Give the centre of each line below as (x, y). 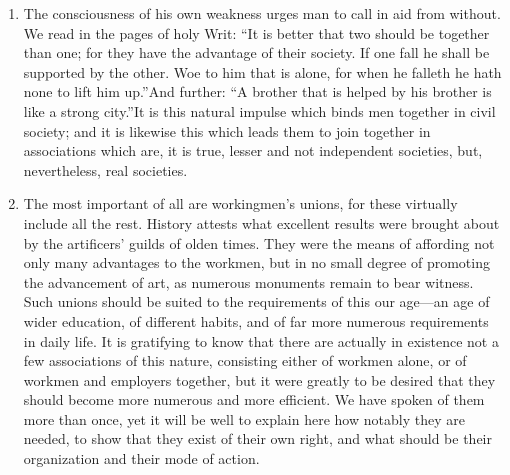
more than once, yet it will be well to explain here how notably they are (244, 418)
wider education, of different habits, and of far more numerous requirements (256, 320)
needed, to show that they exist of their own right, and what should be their (257, 438)
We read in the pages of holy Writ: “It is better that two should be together (256, 32)
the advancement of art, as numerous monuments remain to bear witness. (248, 281)
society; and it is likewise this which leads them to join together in (227, 130)
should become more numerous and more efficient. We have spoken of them (254, 399)
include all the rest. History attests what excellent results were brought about (261, 222)
